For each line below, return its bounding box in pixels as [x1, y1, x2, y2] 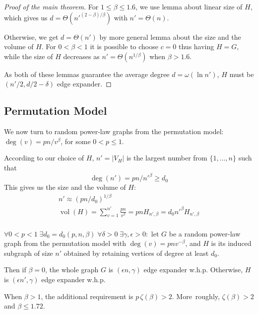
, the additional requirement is [41, 291, 133, 301]
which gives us [4, 12, 48, 22]
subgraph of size [4, 247, 53, 258]
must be [229, 69, 254, 79]
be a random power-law [169, 228, 241, 238]
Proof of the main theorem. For [4, 1, 99, 11]
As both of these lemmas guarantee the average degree [4, 69, 170, 79]
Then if [4, 264, 26, 275]
